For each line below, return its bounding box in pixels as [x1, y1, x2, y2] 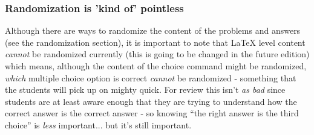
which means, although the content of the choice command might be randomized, [5, 60, 307, 72]
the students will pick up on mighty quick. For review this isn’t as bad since [5, 83, 286, 96]
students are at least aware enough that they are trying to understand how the [5, 95, 297, 107]
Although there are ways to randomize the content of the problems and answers [5, 24, 301, 37]
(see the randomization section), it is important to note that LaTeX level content [5, 36, 306, 48]
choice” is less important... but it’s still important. [5, 118, 192, 131]
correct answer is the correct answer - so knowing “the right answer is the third [5, 107, 299, 119]
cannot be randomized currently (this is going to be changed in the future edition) [5, 48, 310, 60]
